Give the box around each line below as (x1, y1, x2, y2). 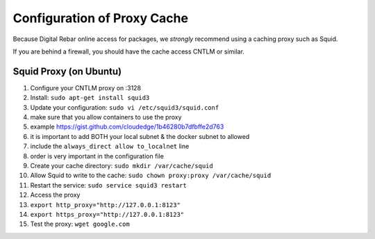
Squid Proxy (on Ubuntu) (12, 65, 122, 77)
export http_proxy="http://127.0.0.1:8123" (30, 201, 181, 208)
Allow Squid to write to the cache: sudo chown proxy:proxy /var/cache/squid (30, 171, 272, 180)
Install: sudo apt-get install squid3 (30, 94, 150, 102)
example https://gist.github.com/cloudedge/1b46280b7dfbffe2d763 (30, 122, 224, 131)
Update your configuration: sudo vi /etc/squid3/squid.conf (30, 103, 219, 111)
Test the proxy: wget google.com (30, 220, 130, 229)
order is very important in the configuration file (30, 151, 165, 160)
